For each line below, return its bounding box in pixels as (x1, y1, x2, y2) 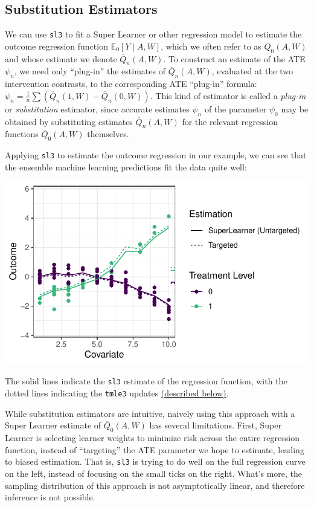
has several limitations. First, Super (149, 419, 281, 431)
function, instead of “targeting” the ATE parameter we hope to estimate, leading (5, 443, 304, 456)
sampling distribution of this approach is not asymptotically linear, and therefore (5, 479, 305, 491)
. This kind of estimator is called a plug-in (150, 89, 306, 102)
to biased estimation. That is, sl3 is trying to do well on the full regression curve (5, 455, 306, 468)
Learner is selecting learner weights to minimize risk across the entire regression (5, 431, 300, 444)
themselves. (87, 128, 129, 140)
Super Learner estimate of (5, 419, 101, 431)
